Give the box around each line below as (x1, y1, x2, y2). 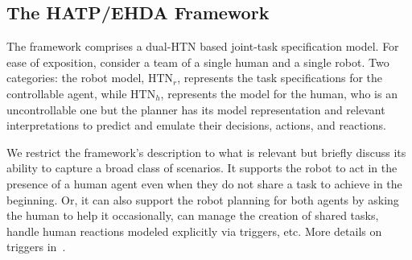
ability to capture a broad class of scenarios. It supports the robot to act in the (6, 159, 398, 176)
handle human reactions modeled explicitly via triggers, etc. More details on (6, 222, 382, 239)
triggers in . (6, 238, 66, 255)
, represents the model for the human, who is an (160, 85, 398, 101)
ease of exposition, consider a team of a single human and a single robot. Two (6, 53, 389, 70)
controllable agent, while (6, 85, 127, 101)
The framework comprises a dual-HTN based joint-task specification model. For (6, 38, 399, 55)
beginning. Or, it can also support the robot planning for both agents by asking (6, 191, 399, 208)
